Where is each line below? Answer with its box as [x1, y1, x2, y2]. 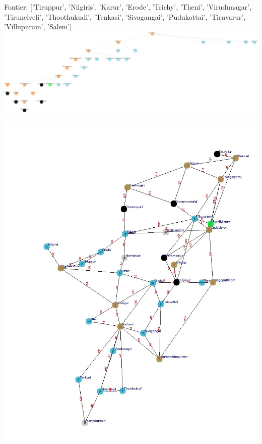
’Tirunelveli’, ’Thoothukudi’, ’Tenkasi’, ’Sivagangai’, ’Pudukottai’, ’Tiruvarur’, [4, 11, 246, 22]
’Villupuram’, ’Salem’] [4, 21, 72, 32]
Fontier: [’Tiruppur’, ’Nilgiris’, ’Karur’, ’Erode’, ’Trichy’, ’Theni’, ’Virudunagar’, [4, 2, 252, 12]
